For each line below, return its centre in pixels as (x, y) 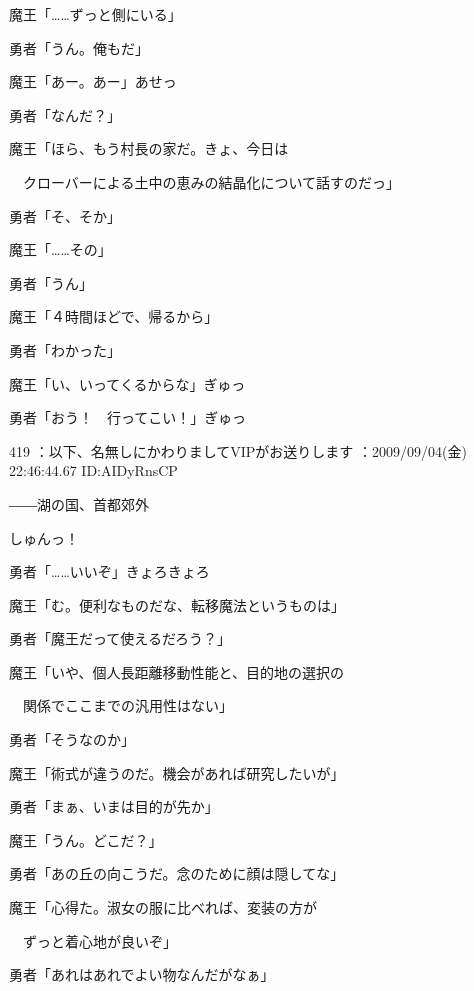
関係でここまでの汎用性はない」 (127, 705)
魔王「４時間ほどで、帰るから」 (114, 316)
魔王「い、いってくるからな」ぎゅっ (127, 383)
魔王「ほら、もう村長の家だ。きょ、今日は (149, 148)
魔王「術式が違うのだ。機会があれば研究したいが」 (177, 772)
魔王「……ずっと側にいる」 (95, 14)
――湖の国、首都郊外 (79, 503)
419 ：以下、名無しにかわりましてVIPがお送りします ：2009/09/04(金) (238, 450)
